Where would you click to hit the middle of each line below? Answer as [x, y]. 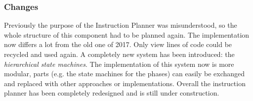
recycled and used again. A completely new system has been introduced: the [119, 54]
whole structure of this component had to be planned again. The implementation [127, 34]
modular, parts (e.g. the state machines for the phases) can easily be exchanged [125, 74]
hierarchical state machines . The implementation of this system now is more [119, 64]
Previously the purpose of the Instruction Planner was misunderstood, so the [121, 25]
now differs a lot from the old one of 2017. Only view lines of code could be [118, 44]
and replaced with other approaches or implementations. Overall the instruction [125, 83]
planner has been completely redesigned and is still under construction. [112, 93]
